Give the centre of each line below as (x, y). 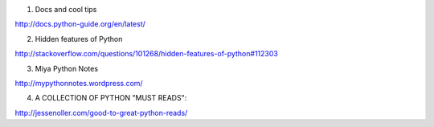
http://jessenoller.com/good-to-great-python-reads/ (101, 113)
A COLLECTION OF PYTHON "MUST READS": (111, 98)
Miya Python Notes (67, 68)
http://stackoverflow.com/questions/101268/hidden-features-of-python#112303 (147, 54)
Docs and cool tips (66, 9)
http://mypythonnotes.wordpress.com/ (79, 83)
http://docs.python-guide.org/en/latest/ (80, 24)
